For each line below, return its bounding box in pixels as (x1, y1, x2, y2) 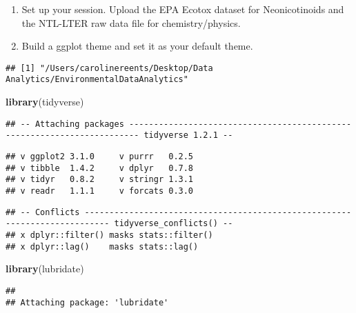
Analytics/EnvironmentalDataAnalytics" (6, 74, 188, 85)
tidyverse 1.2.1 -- (144, 130, 233, 141)
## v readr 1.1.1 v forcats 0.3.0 (6, 185, 194, 196)
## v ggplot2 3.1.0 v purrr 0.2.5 (6, 152, 194, 161)
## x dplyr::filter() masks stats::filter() (6, 230, 213, 240)
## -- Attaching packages (6, 119, 124, 129)
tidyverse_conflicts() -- (114, 219, 233, 229)
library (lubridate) (6, 261, 84, 276)
